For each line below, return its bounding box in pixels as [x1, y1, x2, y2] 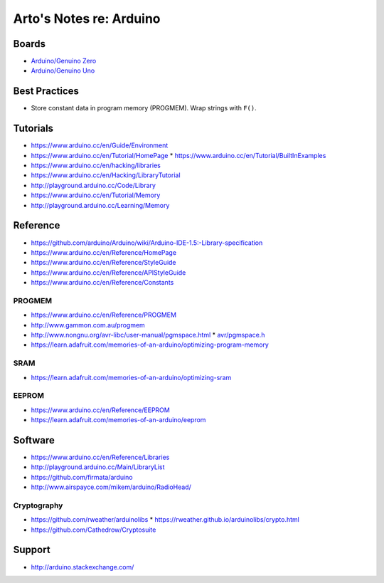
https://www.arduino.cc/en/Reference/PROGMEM [31, 310, 177, 320]
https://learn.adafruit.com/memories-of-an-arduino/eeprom [31, 416, 206, 424]
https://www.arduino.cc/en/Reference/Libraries [31, 453, 170, 461]
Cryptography [13, 500, 63, 510]
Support [13, 544, 50, 556]
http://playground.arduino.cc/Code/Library [31, 181, 156, 189]
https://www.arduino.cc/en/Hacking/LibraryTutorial [31, 171, 181, 179]
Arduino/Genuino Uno [31, 66, 95, 75]
